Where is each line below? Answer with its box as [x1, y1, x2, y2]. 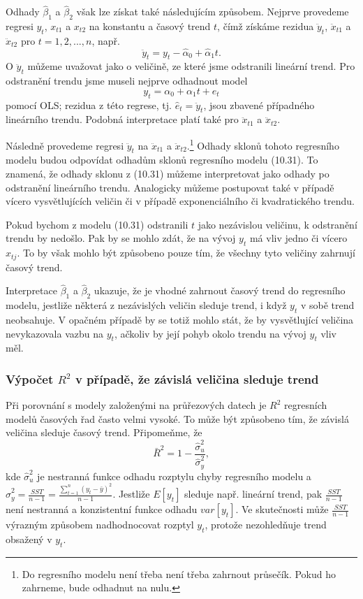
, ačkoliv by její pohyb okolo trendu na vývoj [114, 326, 306, 340]
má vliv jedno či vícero [249, 231, 348, 245]
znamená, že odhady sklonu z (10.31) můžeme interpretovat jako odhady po [6, 166, 329, 181]
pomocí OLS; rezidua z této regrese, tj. [6, 97, 172, 112]
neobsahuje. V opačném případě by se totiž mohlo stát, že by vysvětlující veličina [6, 312, 354, 327]
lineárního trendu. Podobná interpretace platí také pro [6, 112, 239, 127]
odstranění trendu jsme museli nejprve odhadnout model [6, 73, 248, 88]
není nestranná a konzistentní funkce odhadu [6, 502, 198, 517]
